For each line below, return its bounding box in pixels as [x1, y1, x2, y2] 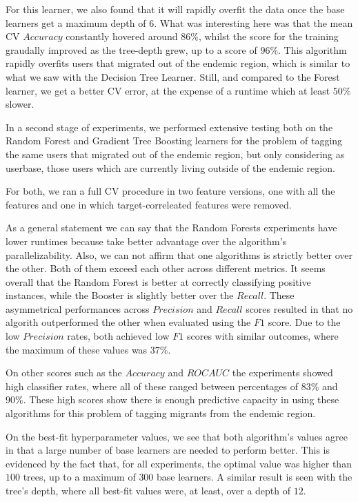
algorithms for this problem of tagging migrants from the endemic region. [6, 406, 316, 421]
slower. [6, 97, 34, 111]
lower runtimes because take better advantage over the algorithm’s [6, 233, 287, 248]
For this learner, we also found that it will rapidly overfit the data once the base [6, 2, 345, 16]
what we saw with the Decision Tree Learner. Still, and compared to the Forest [6, 69, 340, 84]
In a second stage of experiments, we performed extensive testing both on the [6, 119, 333, 134]
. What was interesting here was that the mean [154, 15, 353, 30]
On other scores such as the [6, 365, 122, 380]
